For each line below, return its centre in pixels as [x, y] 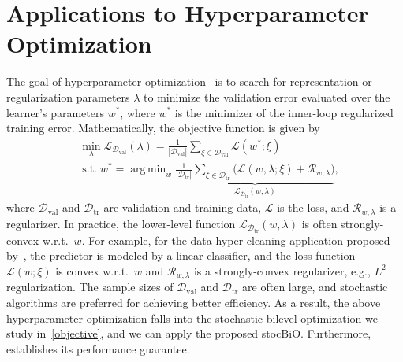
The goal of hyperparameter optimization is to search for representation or [189, 81]
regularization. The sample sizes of [90, 287]
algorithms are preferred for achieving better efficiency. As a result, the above [194, 302]
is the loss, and [313, 207]
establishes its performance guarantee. [98, 348]
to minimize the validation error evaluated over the [267, 96]
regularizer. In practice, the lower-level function [121, 223]
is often [319, 223]
